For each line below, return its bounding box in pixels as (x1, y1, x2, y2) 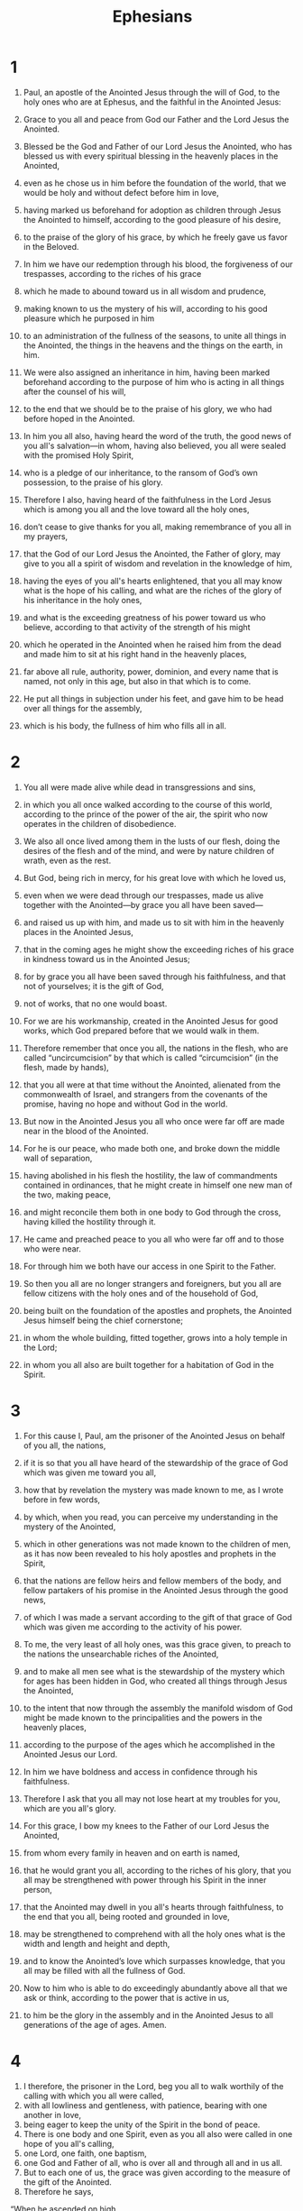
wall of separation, (23, 1152, 93, 1163)
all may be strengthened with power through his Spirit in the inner (23, 1874, 267, 1885)
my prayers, (23, 530, 69, 542)
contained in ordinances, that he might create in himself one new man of (23, 1179, 293, 1190)
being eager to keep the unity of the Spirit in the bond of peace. (23, 2119, 261, 2130)
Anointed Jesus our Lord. (23, 1748, 118, 1759)
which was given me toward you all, (23, 1467, 157, 1478)
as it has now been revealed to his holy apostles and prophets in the (23, 1548, 277, 1559)
